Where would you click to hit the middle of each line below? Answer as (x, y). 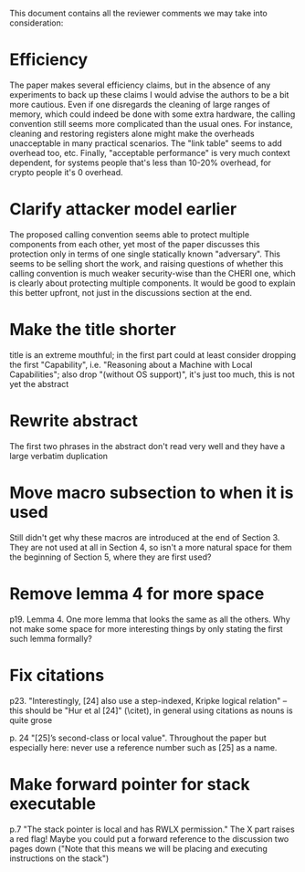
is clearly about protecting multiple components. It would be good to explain (152, 283)
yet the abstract (39, 383)
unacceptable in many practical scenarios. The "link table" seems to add (146, 143)
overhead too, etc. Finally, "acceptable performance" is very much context (150, 152)
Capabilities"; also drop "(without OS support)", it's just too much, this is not (152, 374)
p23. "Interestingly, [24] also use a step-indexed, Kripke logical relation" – (148, 700)
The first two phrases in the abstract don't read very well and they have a (147, 446)
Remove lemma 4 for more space (137, 594)
